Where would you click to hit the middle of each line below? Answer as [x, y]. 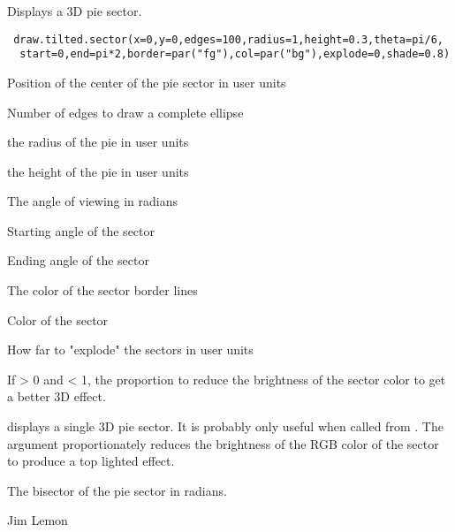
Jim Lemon [38, 520]
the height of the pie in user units [98, 171]
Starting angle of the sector [81, 230]
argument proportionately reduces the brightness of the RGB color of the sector [223, 443]
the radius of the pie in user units [98, 142]
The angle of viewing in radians [93, 201]
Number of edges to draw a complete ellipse [125, 112]
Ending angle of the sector [78, 260]
